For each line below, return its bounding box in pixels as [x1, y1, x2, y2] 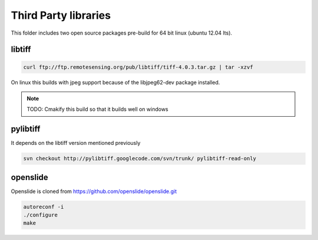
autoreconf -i [23, 203, 64, 210]
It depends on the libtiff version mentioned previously [11, 140, 141, 147]
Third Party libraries [11, 9, 111, 22]
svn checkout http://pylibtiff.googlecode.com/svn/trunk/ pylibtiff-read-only [23, 156, 256, 162]
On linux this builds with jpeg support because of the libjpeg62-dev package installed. [11, 79, 220, 86]
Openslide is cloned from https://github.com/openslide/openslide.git [11, 188, 177, 195]
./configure [23, 212, 58, 218]
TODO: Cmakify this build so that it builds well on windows [26, 106, 169, 113]
